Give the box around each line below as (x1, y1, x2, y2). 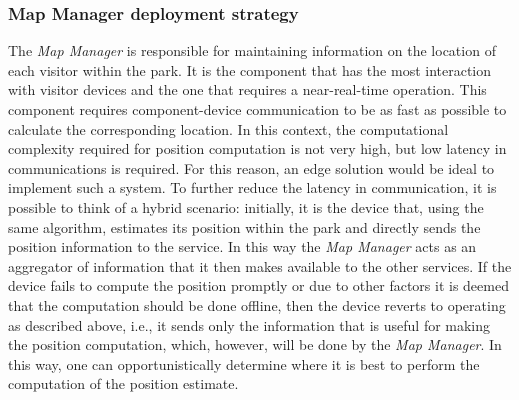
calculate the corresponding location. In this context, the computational (8, 118, 449, 139)
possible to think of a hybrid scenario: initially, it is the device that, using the (8, 196, 484, 217)
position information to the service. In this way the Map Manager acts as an (8, 236, 477, 257)
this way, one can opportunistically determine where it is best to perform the (8, 353, 480, 374)
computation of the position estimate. (8, 373, 239, 394)
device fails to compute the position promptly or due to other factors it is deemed (8, 275, 509, 296)
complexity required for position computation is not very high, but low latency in (8, 138, 507, 159)
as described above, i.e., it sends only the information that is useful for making (8, 314, 491, 335)
